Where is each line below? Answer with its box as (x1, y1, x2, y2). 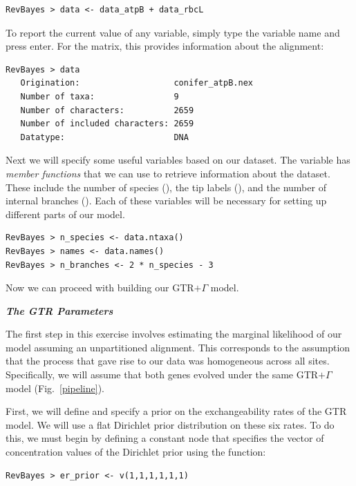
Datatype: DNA (20, 132, 189, 142)
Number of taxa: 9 (20, 91, 179, 101)
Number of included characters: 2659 (20, 119, 194, 129)
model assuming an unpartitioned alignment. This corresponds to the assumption (6, 340, 350, 354)
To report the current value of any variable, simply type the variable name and (6, 25, 340, 39)
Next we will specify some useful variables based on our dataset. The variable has (6, 153, 350, 167)
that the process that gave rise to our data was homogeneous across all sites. (6, 353, 330, 368)
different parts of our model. (6, 206, 125, 221)
